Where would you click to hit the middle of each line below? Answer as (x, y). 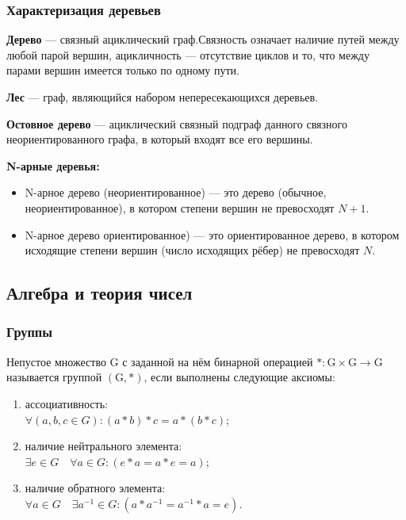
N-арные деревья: (53, 165)
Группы (30, 332)
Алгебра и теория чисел (100, 293)
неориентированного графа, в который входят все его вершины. (160, 139)
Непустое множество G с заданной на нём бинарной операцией (160, 361)
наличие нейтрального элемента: (103, 446)
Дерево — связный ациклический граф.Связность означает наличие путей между (203, 39)
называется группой (54, 377)
